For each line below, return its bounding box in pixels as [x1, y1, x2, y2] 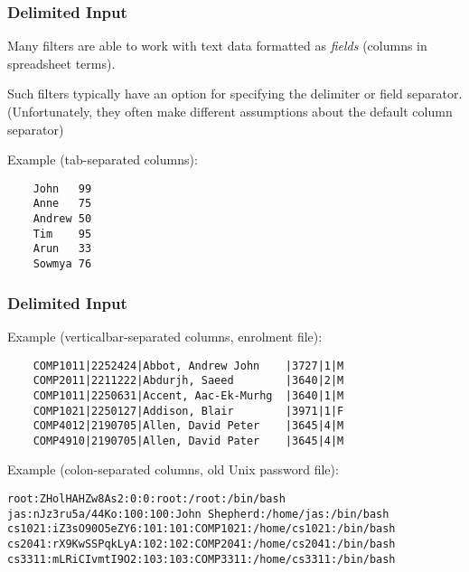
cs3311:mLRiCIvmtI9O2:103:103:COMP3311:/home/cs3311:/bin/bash [7, 552, 396, 566]
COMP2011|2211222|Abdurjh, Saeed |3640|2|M [33, 374, 344, 388]
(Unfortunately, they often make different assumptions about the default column [7, 102, 453, 120]
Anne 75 [33, 197, 92, 211]
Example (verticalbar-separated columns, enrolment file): [7, 326, 323, 345]
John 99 [33, 182, 92, 195]
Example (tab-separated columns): [7, 150, 198, 169]
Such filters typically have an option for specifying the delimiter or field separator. [7, 84, 463, 103]
